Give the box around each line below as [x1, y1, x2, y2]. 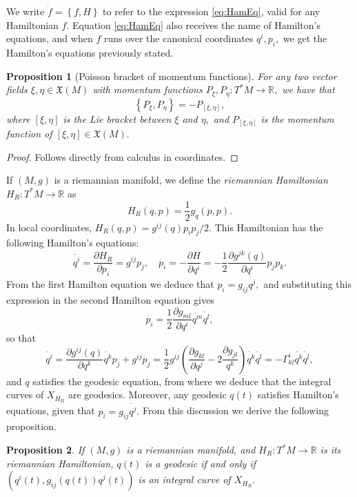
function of [6, 126, 52, 141]
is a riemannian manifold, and [126, 442, 256, 457]
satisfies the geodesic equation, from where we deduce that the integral [32, 373, 331, 388]
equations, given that [6, 403, 95, 418]
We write [6, 4, 45, 18]
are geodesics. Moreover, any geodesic [68, 387, 227, 402]
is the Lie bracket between [63, 111, 172, 126]
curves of [6, 387, 44, 402]
